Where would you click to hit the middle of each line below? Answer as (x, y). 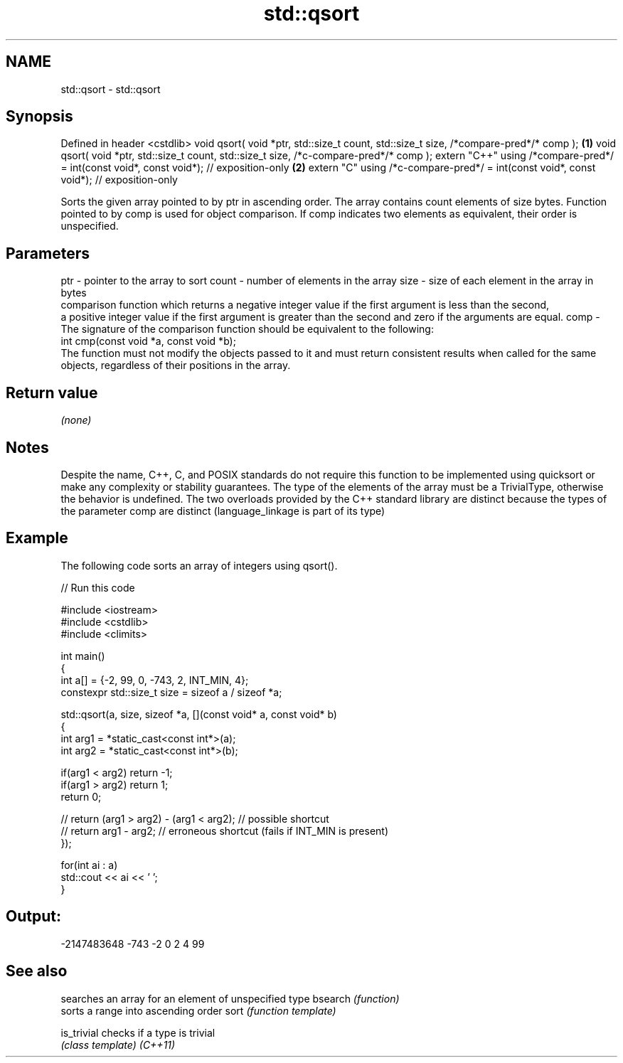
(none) (76, 420)
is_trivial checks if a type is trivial (138, 1032)
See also (37, 971)
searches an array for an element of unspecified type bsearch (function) (230, 998)
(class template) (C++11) (118, 1045)
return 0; (81, 796)
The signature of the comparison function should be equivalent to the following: (247, 329)
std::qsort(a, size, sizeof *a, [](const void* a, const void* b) (199, 714)
